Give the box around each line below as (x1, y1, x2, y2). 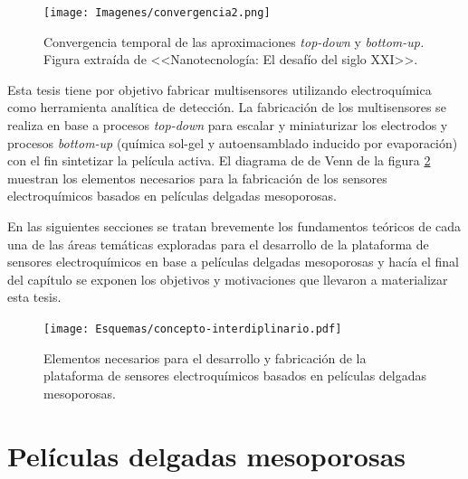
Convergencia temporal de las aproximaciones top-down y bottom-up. (43, 32, 425, 51)
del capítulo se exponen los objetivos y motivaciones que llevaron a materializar (7, 269, 448, 288)
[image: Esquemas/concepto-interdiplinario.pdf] (43, 322, 342, 335)
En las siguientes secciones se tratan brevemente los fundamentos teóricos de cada (7, 217, 462, 235)
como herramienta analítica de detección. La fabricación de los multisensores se (7, 98, 446, 117)
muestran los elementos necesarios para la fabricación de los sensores (7, 168, 387, 187)
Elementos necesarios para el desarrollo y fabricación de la (43, 348, 367, 367)
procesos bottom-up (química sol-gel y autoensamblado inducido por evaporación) (7, 133, 458, 152)
